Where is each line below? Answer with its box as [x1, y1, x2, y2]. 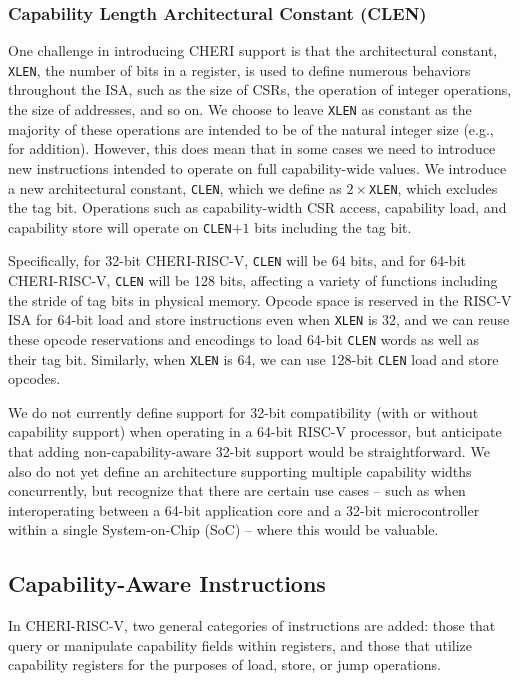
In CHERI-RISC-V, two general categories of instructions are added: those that [8, 615, 496, 636]
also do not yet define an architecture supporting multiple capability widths [8, 460, 472, 481]
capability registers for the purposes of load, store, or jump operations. [8, 654, 441, 675]
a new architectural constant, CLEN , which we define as [8, 177, 342, 198]
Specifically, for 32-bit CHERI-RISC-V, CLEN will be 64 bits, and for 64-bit [8, 250, 466, 271]
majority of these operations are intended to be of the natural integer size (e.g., [8, 118, 494, 139]
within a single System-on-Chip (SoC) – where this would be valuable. [8, 519, 439, 540]
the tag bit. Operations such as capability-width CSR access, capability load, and [8, 197, 507, 218]
